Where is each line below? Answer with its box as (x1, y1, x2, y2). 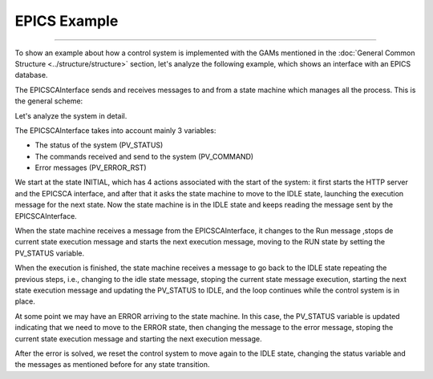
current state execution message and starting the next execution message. (14, 333, 262, 344)
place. (14, 296, 36, 306)
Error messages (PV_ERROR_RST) (34, 163, 148, 172)
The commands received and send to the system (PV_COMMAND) (34, 151, 254, 161)
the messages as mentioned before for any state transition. (14, 360, 210, 369)
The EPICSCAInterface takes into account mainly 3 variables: (14, 125, 216, 135)
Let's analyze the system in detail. (14, 111, 127, 120)
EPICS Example (14, 12, 119, 30)
